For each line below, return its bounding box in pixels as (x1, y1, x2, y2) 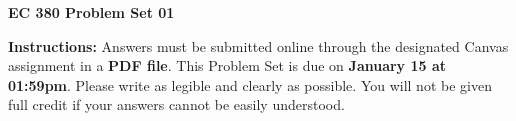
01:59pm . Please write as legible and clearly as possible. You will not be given (8, 74, 492, 95)
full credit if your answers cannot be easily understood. (8, 94, 345, 115)
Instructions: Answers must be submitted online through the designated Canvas (8, 35, 509, 56)
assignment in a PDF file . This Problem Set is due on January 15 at (8, 55, 447, 76)
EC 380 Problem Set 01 (8, 2, 175, 22)
